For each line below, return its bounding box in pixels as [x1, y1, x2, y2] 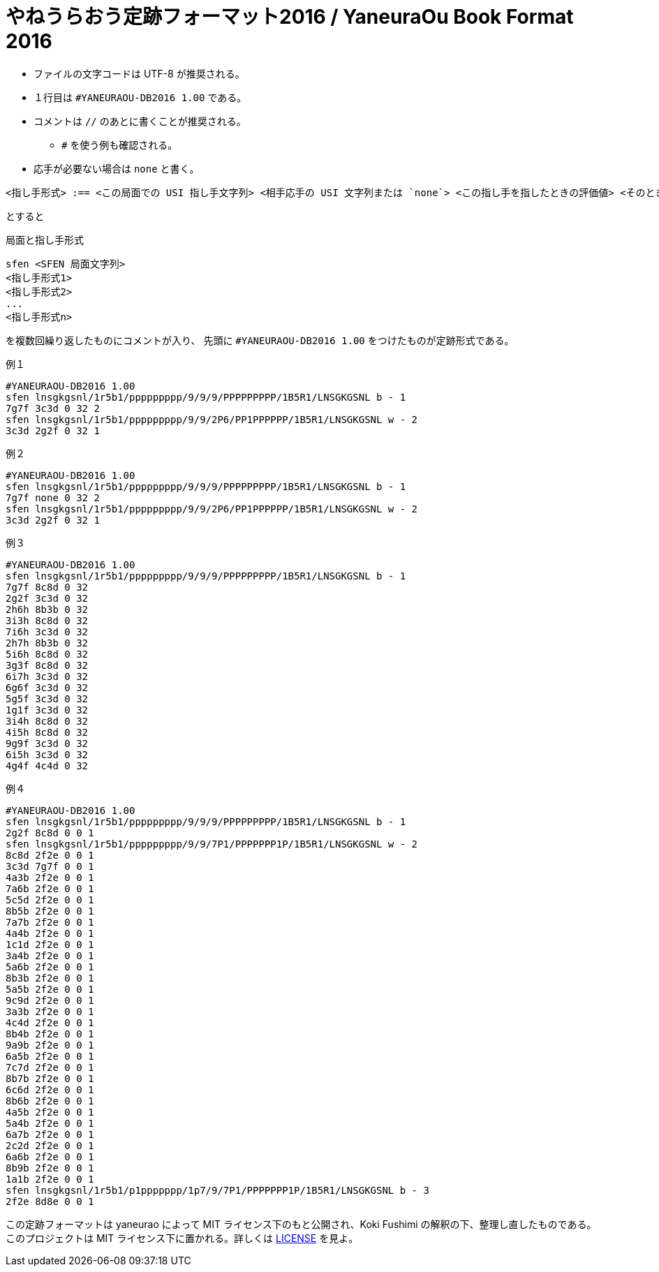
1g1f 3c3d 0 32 [6, 704, 89, 716]
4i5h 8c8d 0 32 [6, 726, 89, 738]
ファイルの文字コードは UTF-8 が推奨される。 [34, 67, 245, 80]
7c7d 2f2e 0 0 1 [6, 1061, 94, 1073]
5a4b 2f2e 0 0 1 [6, 1117, 94, 1129]
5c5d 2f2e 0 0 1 [6, 894, 94, 905]
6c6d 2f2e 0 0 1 [6, 1084, 94, 1095]
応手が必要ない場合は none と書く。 [34, 162, 200, 175]
